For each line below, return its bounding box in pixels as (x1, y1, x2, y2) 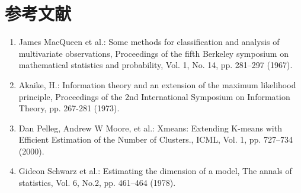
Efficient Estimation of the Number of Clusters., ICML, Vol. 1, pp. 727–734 (18, 133, 293, 146)
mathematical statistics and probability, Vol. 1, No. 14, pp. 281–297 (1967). (18, 59, 293, 71)
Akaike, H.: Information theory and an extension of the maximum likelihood (18, 78, 296, 91)
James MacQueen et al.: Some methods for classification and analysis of (18, 36, 280, 48)
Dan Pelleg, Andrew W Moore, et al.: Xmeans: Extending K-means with (18, 121, 282, 134)
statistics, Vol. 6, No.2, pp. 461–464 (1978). (18, 176, 176, 189)
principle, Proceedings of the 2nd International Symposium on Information (18, 90, 290, 102)
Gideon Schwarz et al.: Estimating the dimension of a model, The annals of (18, 165, 292, 177)
